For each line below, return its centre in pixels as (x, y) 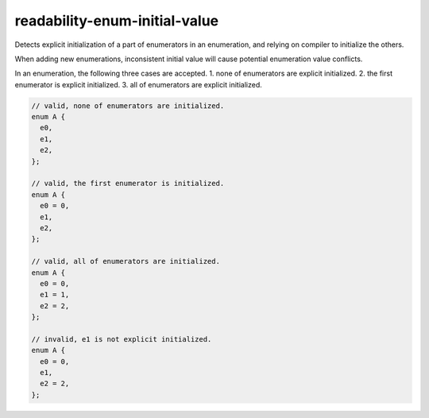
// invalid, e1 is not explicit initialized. (122, 339)
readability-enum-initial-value (117, 21)
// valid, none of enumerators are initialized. (128, 106)
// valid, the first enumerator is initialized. (128, 184)
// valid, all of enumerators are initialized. (126, 261)
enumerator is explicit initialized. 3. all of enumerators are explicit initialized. (138, 84)
